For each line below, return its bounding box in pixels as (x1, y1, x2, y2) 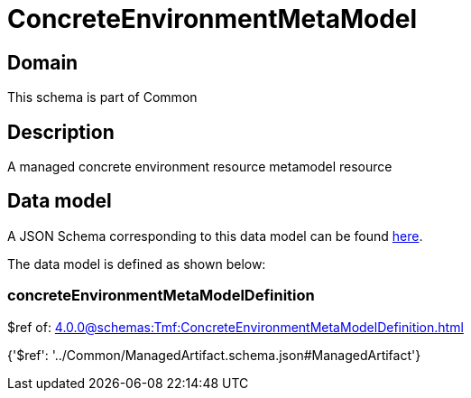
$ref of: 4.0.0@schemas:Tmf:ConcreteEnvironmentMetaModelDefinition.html (7, 319, 464, 335)
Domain (7, 51, 78, 74)
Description (7, 120, 115, 143)
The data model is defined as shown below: (7, 255, 266, 272)
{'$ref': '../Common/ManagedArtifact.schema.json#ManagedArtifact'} (7, 347, 421, 363)
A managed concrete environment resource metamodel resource (7, 159, 392, 175)
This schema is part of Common (7, 89, 198, 106)
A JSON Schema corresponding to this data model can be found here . (7, 227, 423, 244)
